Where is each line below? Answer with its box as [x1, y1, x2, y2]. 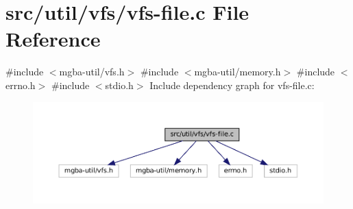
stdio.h [105, 77, 134, 92]
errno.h [5, 77, 36, 92]
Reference [5, 25, 101, 53]
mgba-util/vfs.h [59, 64, 125, 79]
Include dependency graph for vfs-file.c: [149, 77, 315, 92]
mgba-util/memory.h [194, 64, 281, 79]
